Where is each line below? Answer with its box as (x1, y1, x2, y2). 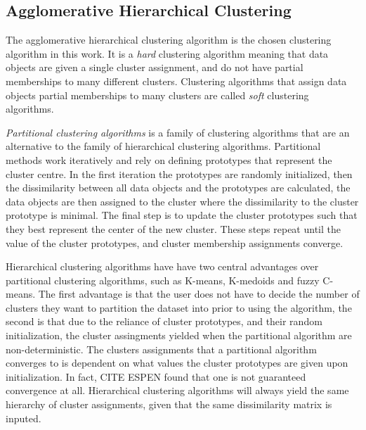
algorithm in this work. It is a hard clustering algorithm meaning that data (6, 46, 329, 61)
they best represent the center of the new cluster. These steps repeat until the (6, 221, 341, 236)
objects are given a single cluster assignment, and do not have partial (6, 60, 303, 75)
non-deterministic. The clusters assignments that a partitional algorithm (6, 341, 317, 356)
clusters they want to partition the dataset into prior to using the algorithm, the (6, 300, 352, 315)
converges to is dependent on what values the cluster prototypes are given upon (6, 355, 348, 370)
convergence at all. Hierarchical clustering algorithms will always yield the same (6, 383, 349, 398)
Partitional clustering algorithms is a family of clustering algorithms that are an (6, 125, 350, 139)
